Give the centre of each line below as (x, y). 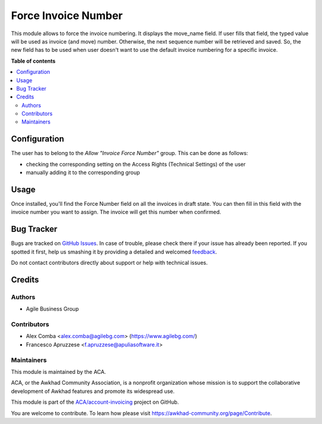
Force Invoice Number (67, 16)
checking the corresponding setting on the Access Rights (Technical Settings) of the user (136, 164)
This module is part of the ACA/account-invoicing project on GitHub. (95, 402)
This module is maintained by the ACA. (59, 372)
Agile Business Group (52, 309)
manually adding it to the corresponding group (83, 172)
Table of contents (33, 61)
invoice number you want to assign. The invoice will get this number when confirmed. (116, 212)
